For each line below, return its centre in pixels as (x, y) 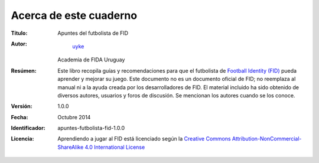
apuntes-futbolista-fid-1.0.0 (91, 128)
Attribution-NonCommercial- (267, 139)
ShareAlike (71, 147)
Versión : (22, 106)
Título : (19, 33)
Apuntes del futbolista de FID (93, 33)
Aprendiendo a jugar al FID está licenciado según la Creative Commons (144, 139)
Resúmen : (24, 70)
